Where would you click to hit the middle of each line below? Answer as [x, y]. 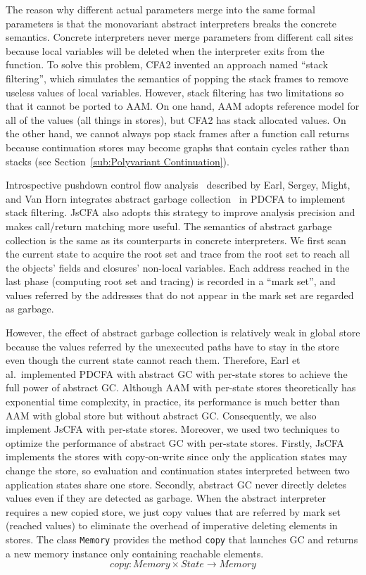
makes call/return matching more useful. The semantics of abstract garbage [169, 226]
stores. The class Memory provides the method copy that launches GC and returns [182, 539]
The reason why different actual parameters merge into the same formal [160, 9]
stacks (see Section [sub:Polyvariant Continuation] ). [118, 161]
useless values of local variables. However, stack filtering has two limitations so [175, 92]
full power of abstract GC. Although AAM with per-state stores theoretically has [181, 387]
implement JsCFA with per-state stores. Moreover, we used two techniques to [173, 429]
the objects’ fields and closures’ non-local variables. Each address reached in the [178, 267]
